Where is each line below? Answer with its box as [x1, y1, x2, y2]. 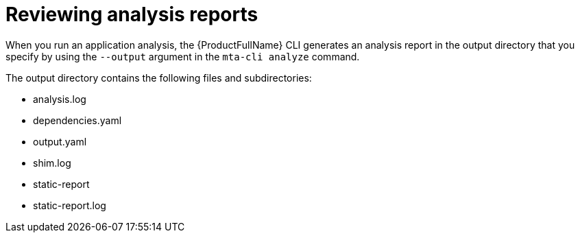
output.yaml [33, 135, 87, 147]
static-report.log [33, 199, 106, 211]
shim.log [33, 156, 71, 169]
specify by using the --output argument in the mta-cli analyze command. [5, 50, 360, 62]
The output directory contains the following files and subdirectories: [5, 71, 312, 84]
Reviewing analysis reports [5, 3, 258, 26]
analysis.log [33, 93, 86, 105]
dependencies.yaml [33, 114, 122, 126]
